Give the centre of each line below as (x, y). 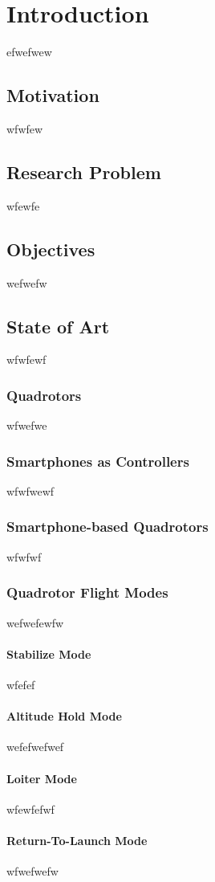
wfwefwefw (32, 871)
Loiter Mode (42, 778)
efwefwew (29, 52)
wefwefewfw (35, 622)
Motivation (53, 95)
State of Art (58, 326)
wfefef (21, 684)
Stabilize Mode (49, 653)
